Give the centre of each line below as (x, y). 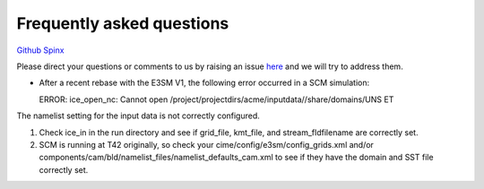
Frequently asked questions (123, 23)
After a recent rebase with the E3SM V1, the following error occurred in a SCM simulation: (204, 83)
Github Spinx (40, 50)
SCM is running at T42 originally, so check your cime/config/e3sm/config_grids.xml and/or (206, 144)
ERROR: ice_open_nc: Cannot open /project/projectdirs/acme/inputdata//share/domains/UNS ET (216, 99)
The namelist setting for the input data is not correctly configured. (138, 116)
